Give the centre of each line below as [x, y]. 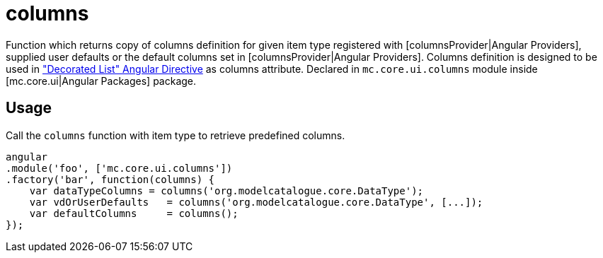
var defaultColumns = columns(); [134, 213]
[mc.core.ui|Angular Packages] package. [101, 81]
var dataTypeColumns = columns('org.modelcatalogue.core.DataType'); [226, 190]
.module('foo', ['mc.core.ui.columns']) [119, 168]
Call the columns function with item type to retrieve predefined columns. [176, 135]
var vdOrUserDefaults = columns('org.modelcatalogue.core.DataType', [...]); [256, 202]
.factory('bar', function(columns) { [110, 179]
